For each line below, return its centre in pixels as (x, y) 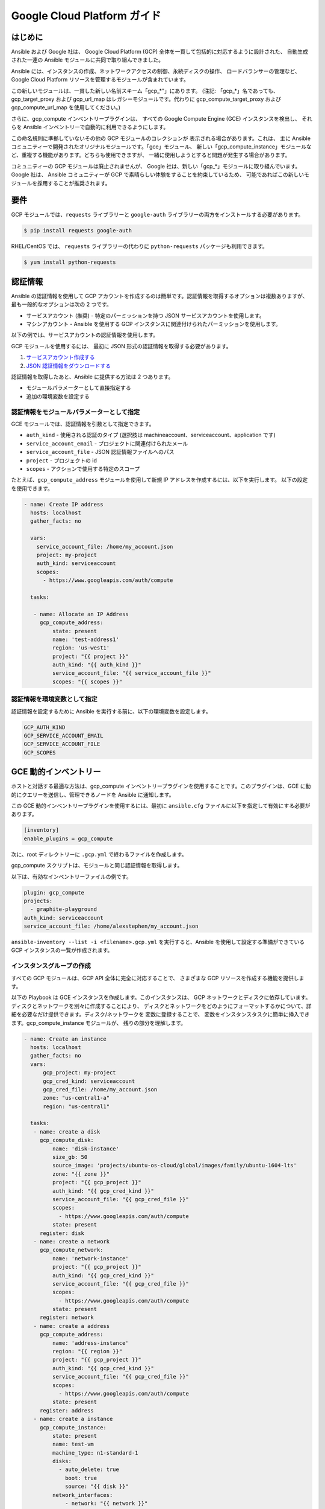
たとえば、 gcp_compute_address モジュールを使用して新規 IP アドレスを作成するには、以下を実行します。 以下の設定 (159, 480)
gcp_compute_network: (71, 1250)
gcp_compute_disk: (67, 1140)
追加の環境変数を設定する (58, 396)
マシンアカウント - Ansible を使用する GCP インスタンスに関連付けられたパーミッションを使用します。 (153, 324)
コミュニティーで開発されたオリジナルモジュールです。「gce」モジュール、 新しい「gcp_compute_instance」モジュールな (162, 146)
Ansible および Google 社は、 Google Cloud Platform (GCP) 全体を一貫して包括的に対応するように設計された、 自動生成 (159, 52)
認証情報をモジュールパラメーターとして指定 (76, 412)
